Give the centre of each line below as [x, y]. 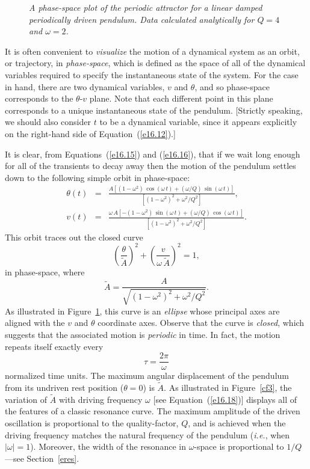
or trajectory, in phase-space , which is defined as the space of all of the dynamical [155, 63]
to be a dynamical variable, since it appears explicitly [198, 122]
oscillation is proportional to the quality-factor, [92, 423]
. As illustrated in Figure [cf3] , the [228, 388]
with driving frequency [101, 399]
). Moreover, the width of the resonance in [108, 446]
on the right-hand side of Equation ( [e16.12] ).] [90, 133]
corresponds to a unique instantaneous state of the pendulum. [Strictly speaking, [154, 110]
